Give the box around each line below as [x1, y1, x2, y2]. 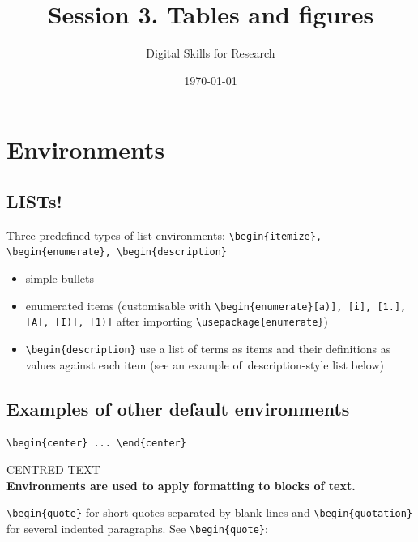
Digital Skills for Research [146, 45, 275, 62]
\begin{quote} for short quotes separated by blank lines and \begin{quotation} [6, 504, 413, 521]
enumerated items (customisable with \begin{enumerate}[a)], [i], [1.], [25, 297, 407, 314]
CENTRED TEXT [6, 461, 100, 478]
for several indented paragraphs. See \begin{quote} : [6, 519, 268, 536]
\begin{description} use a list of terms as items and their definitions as [25, 339, 391, 356]
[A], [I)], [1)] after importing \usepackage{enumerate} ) [25, 313, 328, 330]
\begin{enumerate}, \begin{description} [6, 246, 228, 258]
